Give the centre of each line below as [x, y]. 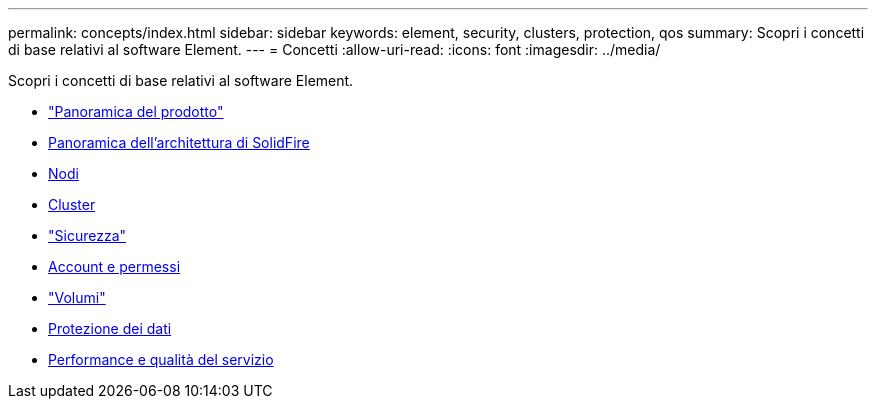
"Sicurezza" [87, 235]
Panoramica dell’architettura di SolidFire [179, 142]
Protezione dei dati [110, 328]
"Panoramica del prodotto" [136, 111]
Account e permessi [114, 266]
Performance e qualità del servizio [161, 359]
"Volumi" [77, 297]
